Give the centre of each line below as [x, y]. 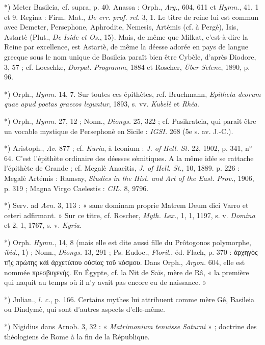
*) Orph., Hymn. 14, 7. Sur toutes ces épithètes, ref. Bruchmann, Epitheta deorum [132, 94]
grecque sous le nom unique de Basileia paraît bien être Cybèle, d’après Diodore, [130, 56]
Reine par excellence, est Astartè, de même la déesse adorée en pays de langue [126, 47]
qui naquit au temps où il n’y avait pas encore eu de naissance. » [105, 282]
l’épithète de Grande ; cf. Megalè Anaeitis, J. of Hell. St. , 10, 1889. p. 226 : [122, 168]
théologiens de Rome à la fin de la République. [77, 336]
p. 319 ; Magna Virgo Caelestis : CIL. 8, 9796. [76, 188]
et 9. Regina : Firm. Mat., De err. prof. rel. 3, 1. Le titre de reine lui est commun [131, 17]
